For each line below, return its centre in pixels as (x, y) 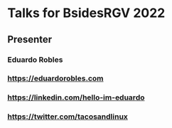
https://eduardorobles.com (55, 78)
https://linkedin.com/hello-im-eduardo (76, 97)
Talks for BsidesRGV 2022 (86, 13)
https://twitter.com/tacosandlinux (68, 117)
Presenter (30, 39)
